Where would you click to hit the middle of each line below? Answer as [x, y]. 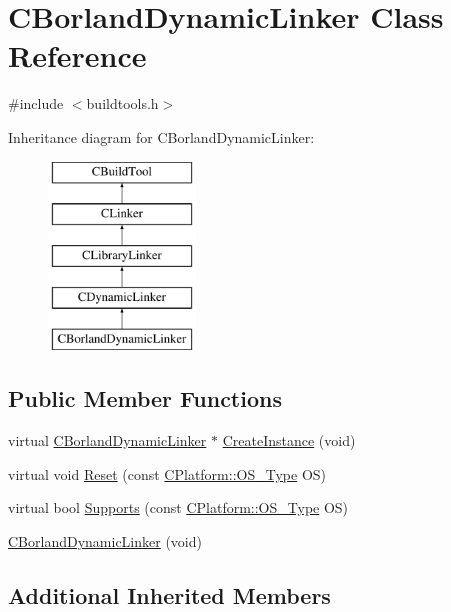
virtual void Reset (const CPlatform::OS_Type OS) [167, 473]
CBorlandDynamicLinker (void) [105, 541]
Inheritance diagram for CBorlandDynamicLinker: [161, 136]
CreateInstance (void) [289, 440]
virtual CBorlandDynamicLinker [107, 440]
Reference [77, 55]
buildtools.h [122, 103]
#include [36, 103]
